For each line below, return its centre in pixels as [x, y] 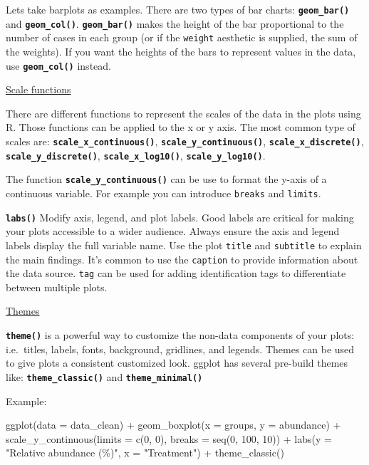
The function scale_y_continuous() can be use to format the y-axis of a [166, 179]
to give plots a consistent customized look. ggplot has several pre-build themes [177, 363]
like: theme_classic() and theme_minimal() [104, 376]
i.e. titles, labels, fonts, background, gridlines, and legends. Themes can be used [180, 349]
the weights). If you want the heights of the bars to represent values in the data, [181, 51]
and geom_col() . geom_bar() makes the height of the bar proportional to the [175, 23]
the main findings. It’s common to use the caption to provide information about [182, 259]
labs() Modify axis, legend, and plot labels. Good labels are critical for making [180, 217]
